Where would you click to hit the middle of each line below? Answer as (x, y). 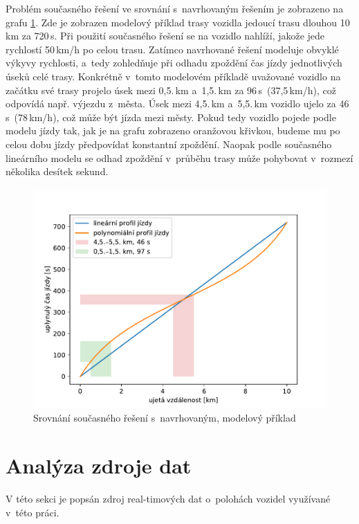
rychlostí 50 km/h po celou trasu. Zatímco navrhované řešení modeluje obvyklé (172, 49)
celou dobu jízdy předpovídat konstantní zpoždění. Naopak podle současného (169, 144)
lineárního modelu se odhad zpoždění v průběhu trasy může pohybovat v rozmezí (179, 157)
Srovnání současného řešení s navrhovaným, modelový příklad (165, 418)
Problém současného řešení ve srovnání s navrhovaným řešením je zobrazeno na (175, 8)
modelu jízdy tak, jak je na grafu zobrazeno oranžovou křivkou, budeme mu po (173, 130)
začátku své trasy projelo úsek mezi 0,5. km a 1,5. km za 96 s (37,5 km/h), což (171, 90)
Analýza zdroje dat (99, 466)
